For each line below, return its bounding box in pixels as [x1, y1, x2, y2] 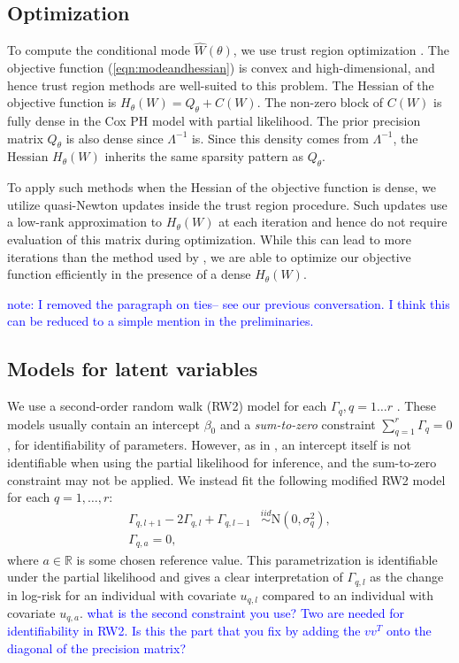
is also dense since [65, 128, 164, 147]
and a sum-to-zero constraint [219, 414, 376, 433]
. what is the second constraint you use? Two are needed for [79, 604, 405, 621]
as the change [370, 567, 444, 586]
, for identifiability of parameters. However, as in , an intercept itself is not [7, 436, 412, 454]
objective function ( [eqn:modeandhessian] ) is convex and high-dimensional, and [7, 58, 435, 77]
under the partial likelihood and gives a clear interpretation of [7, 567, 343, 586]
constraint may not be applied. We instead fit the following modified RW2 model [7, 470, 446, 489]
